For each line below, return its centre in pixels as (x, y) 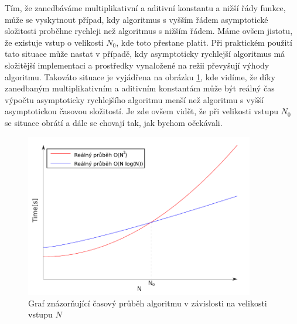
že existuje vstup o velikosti (54, 42)
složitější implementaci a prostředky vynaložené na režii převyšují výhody (137, 65)
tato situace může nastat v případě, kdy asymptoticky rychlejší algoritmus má (145, 54)
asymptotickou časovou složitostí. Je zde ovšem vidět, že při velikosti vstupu (141, 111)
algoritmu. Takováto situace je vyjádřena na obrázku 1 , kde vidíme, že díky (140, 76)
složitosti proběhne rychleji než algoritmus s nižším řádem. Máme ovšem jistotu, (149, 31)
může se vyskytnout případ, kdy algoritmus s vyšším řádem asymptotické (136, 19)
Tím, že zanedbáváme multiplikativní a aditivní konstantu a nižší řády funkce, (145, 8)
